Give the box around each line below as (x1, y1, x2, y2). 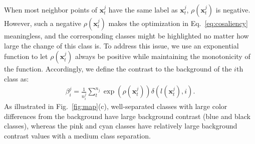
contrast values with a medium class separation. (4, 130, 151, 141)
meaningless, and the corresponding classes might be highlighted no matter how (4, 30, 249, 40)
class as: (4, 73, 29, 83)
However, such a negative (4, 18, 82, 28)
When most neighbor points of (4, 4, 98, 14)
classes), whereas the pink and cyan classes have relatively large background (4, 120, 237, 131)
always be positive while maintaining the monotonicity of (75, 51, 250, 61)
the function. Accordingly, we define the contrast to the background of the (4, 63, 232, 74)
